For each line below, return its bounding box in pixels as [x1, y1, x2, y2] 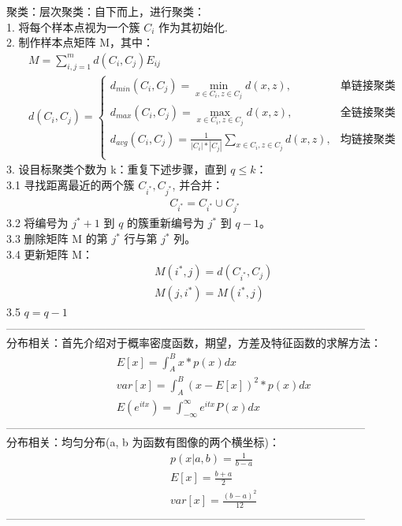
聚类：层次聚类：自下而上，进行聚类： [6, 3, 205, 19]
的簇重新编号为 [127, 215, 205, 231]
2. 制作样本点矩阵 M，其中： [6, 34, 154, 50]
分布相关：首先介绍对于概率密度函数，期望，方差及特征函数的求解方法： [6, 334, 382, 351]
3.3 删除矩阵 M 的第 [6, 230, 108, 247]
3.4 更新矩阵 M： [6, 245, 94, 262]
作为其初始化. [158, 18, 228, 35]
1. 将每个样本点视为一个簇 [6, 18, 140, 35]
